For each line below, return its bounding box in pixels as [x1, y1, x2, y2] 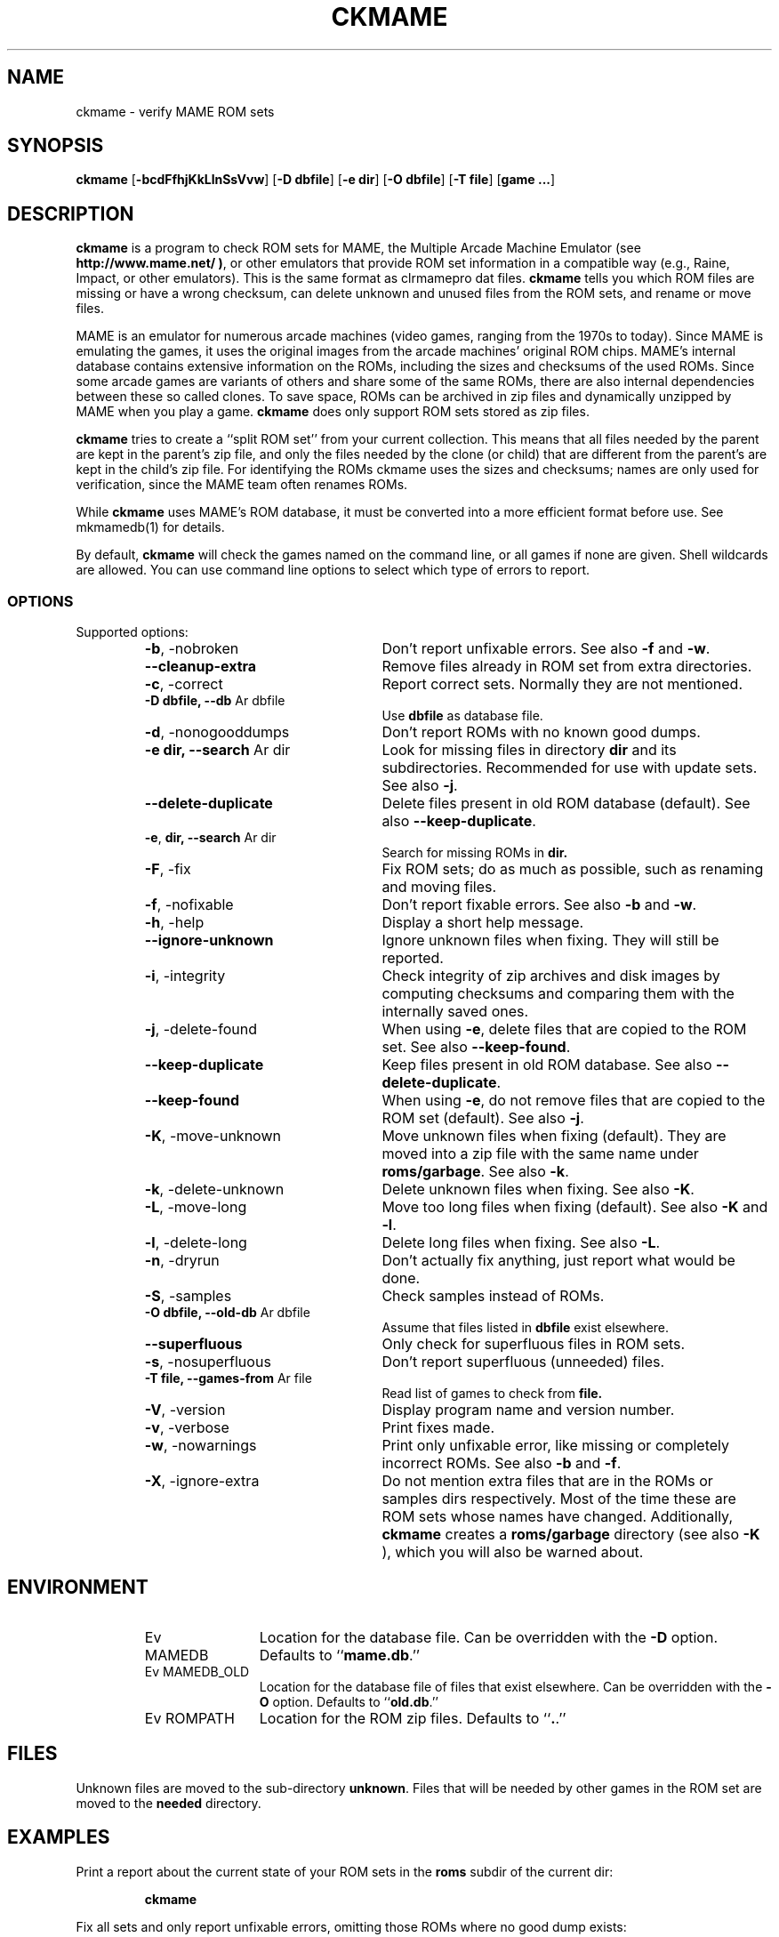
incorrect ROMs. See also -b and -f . [381, 1454, 622, 1473]
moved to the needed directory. [76, 1795, 261, 1811]
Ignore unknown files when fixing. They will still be [381, 931, 719, 950]
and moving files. [381, 878, 497, 896]
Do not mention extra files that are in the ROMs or [381, 1472, 713, 1491]
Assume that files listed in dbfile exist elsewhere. [381, 1320, 670, 1336]
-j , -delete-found [144, 1020, 257, 1039]
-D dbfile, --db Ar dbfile [144, 693, 285, 709]
